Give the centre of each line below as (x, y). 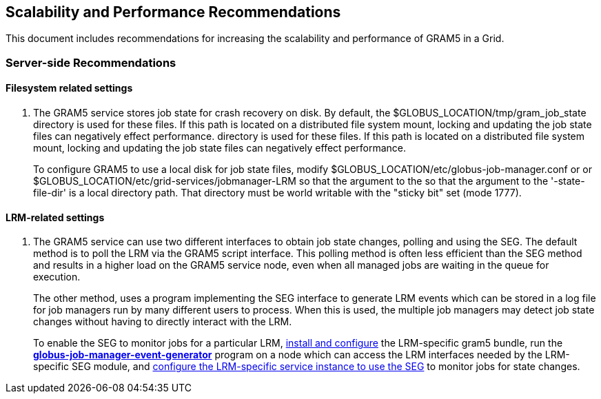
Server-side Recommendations (91, 62)
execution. (57, 277)
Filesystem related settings (69, 88)
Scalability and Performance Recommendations (173, 12)
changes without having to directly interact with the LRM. (163, 322)
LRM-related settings (55, 217)
